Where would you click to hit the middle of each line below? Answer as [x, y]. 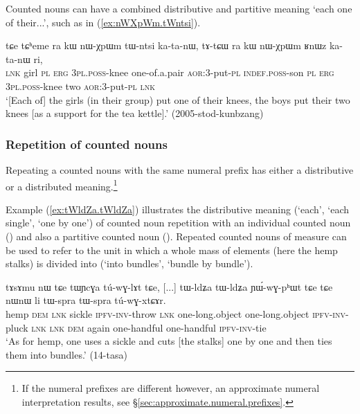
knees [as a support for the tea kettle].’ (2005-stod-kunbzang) [135, 113]
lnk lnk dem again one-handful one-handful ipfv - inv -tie [149, 327]
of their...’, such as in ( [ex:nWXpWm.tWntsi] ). [103, 22]
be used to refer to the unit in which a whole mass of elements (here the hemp [172, 250]
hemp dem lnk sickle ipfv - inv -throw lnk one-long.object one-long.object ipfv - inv [175, 313]
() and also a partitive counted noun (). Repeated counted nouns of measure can [176, 236]
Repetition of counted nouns [87, 144]
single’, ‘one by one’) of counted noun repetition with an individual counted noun [178, 223]
